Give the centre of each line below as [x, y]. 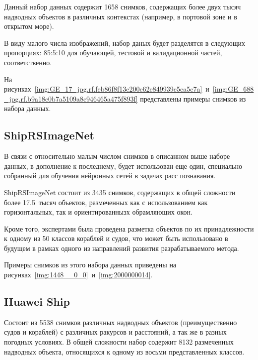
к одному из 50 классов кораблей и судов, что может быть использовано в [116, 238]
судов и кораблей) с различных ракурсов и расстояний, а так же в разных [115, 332]
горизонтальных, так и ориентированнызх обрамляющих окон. [98, 212]
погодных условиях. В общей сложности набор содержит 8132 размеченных [119, 342]
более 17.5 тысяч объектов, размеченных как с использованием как [106, 202]
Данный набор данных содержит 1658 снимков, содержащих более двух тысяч [123, 6]
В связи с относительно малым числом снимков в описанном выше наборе [117, 156]
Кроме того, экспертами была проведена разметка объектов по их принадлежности [129, 228]
